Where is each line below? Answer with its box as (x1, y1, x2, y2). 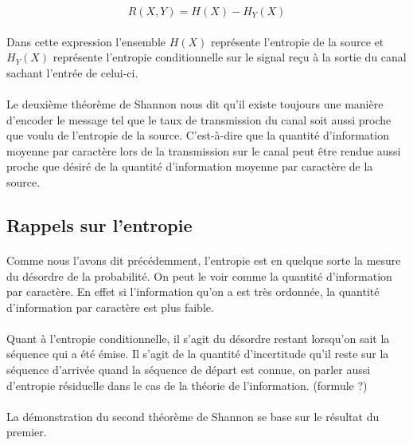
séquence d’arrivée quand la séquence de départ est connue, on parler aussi (6, 361, 371, 378)
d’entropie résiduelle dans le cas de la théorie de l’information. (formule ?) (6, 376, 368, 393)
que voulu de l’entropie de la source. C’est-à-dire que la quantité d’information (6, 127, 389, 144)
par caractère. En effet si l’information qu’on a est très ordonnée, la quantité (6, 283, 380, 300)
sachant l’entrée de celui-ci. (6, 64, 138, 81)
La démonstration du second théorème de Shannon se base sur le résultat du (6, 408, 380, 424)
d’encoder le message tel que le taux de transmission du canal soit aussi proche (6, 111, 392, 128)
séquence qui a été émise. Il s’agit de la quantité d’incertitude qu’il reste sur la (6, 345, 389, 362)
